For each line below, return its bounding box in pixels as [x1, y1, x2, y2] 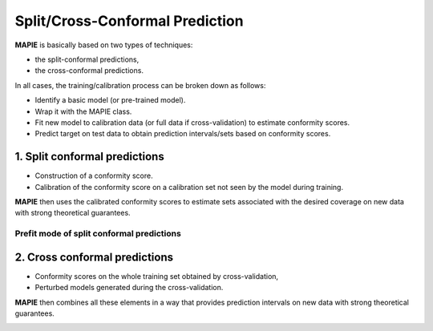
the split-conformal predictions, [34, 54, 140, 64]
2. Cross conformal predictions [14, 250, 174, 264]
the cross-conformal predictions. [34, 66, 144, 75]
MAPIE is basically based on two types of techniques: [14, 40, 193, 50]
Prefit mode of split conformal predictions [14, 228, 182, 240]
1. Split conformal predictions [14, 150, 164, 163]
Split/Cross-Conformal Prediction [14, 12, 244, 30]
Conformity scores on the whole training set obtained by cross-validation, [34, 271, 279, 281]
